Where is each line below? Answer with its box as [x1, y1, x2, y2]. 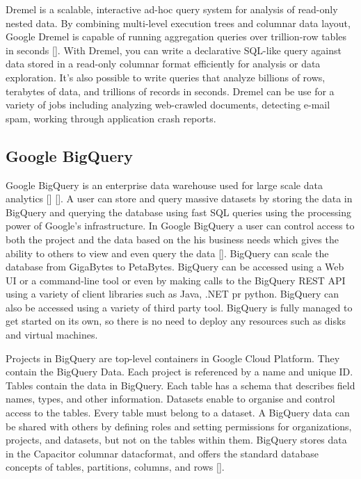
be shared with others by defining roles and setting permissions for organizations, [6, 419, 352, 433]
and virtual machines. [6, 327, 98, 342]
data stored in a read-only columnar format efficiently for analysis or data [6, 56, 321, 71]
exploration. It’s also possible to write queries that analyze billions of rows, [6, 70, 326, 84]
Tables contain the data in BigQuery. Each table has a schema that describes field [6, 377, 355, 392]
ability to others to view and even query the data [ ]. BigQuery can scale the [6, 245, 329, 260]
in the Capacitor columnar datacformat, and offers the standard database [6, 446, 319, 460]
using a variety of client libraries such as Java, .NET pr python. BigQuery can [6, 286, 339, 301]
